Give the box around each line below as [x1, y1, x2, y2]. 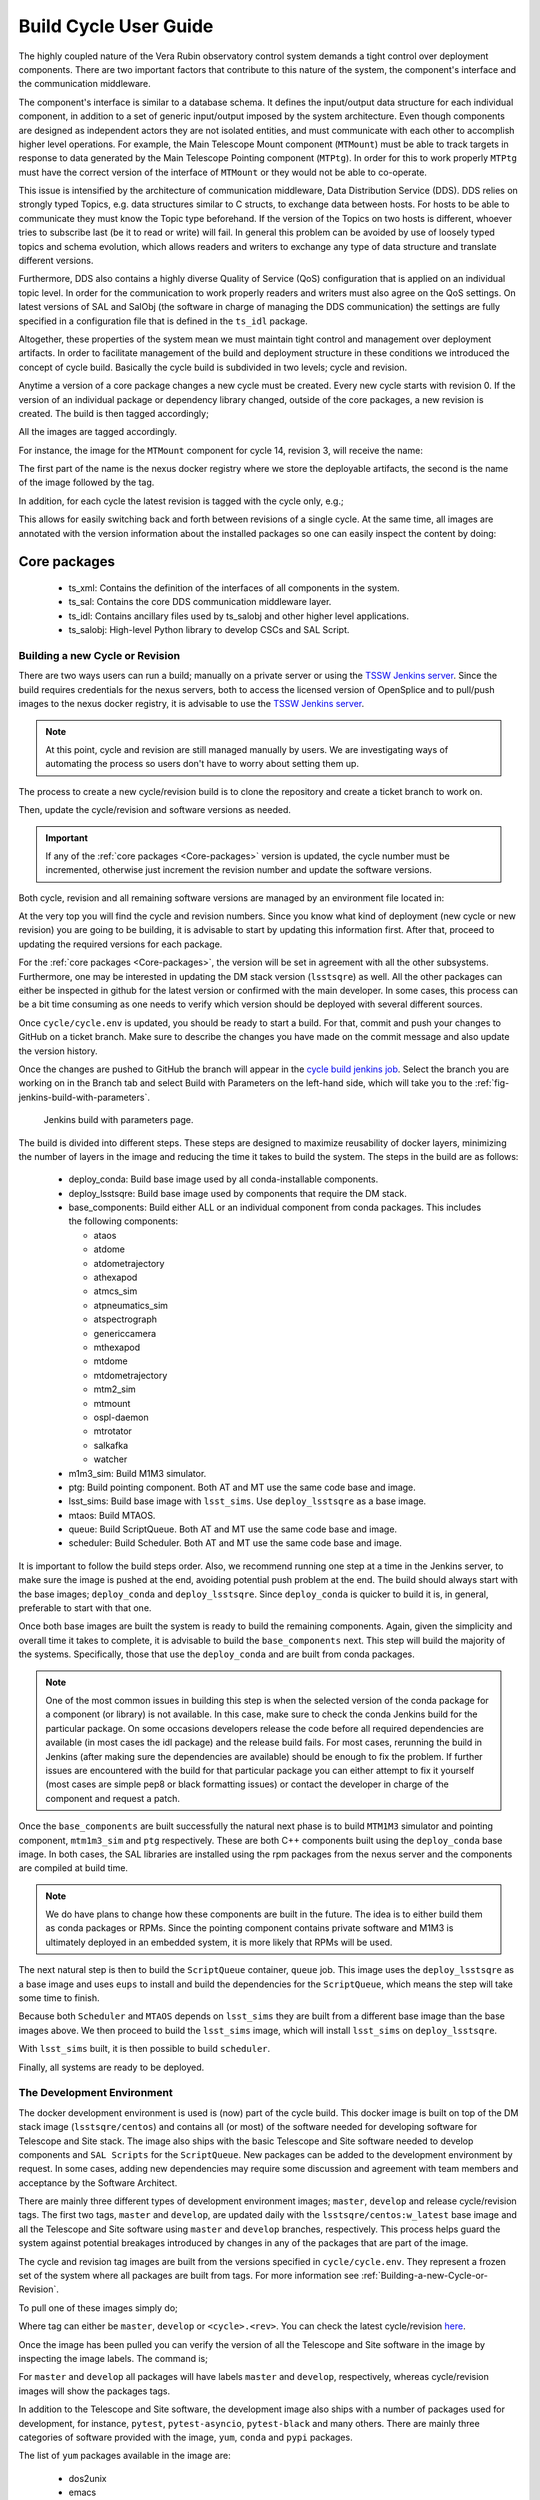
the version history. [18, 1045, 99, 1057]
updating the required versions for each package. [18, 938, 223, 950]
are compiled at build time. [18, 1862, 129, 1874]
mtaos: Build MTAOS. [68, 1509, 156, 1521]
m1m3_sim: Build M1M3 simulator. [68, 1467, 207, 1479]
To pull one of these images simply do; [18, 2301, 179, 2314]
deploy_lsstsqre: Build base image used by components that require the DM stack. [68, 1187, 407, 1199]
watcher [93, 1453, 128, 1465]
